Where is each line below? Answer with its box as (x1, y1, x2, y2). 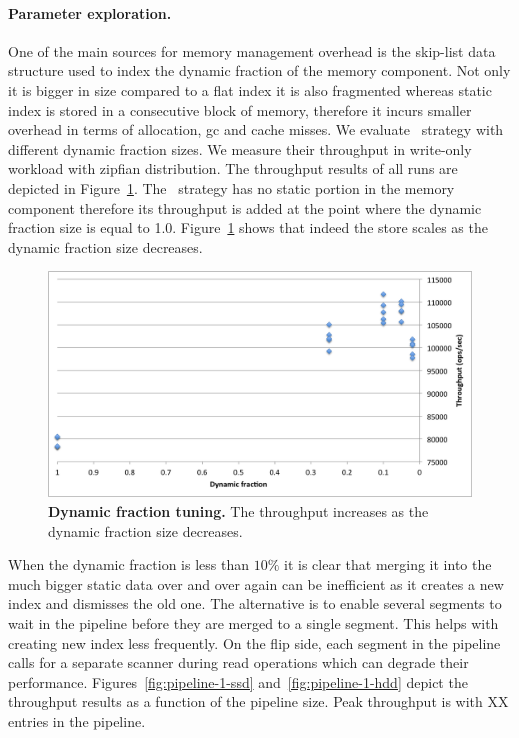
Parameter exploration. (8, 2, 172, 23)
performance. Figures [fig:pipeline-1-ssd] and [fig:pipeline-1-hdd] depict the (8, 671, 468, 692)
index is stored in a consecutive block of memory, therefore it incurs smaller (8, 99, 472, 120)
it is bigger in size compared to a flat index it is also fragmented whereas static (8, 79, 492, 100)
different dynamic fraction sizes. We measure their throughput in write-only (8, 138, 472, 159)
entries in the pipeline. (8, 710, 146, 731)
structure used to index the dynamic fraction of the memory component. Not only (8, 60, 511, 81)
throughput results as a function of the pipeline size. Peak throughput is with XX (8, 691, 509, 712)
